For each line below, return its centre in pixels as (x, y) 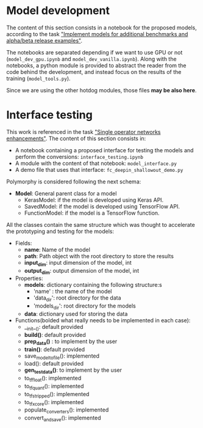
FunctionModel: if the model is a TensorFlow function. (92, 213)
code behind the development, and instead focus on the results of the (94, 72)
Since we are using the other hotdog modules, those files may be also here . (101, 90)
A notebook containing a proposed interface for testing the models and (104, 150)
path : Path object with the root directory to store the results (99, 256)
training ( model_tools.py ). (39, 78)
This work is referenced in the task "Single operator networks (84, 131)
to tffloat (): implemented (53, 379)
